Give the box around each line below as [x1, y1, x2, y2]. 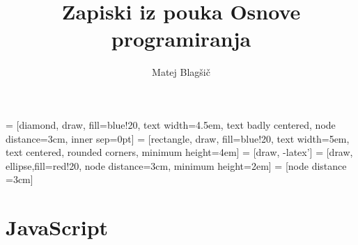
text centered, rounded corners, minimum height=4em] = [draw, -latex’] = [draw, [6, 145, 353, 159]
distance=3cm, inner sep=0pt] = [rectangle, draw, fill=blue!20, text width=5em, [6, 131, 350, 145]
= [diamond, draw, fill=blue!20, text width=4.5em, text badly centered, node [6, 117, 336, 132]
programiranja [111, 24, 251, 53]
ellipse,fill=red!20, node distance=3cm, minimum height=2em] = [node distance [6, 158, 347, 173]
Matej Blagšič [152, 65, 210, 79]
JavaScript [6, 213, 109, 242]
